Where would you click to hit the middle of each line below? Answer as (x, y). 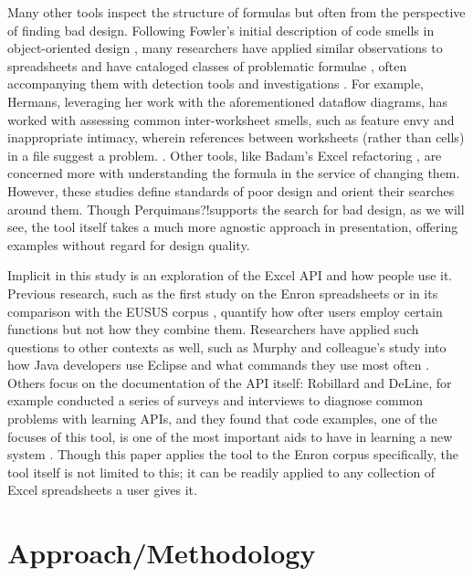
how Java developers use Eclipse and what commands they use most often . (219, 365)
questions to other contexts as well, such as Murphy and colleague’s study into (227, 346)
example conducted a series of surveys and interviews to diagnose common (215, 400)
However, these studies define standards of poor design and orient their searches (231, 190)
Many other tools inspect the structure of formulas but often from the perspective (236, 12)
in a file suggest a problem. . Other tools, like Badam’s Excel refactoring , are (225, 155)
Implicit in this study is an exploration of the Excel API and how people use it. (230, 275)
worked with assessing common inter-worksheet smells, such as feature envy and (231, 119)
